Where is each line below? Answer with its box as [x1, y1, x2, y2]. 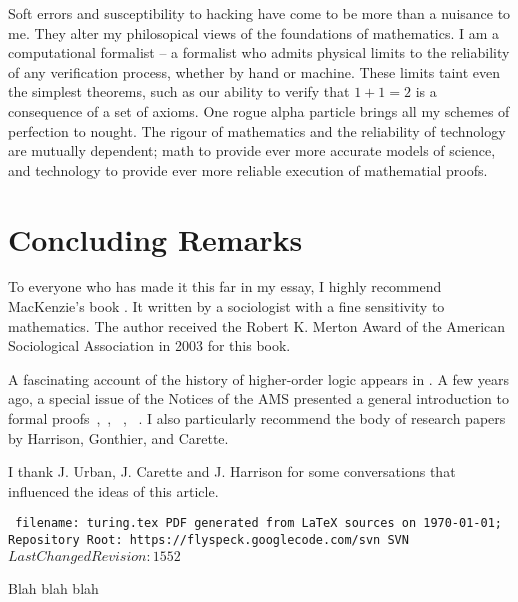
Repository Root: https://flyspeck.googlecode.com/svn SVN [8, 533, 409, 548]
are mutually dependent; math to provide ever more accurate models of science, [8, 140, 496, 161]
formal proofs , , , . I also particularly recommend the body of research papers [8, 408, 506, 429]
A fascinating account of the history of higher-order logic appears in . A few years [8, 368, 510, 389]
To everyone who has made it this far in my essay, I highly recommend [8, 276, 442, 297]
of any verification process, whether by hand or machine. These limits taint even [8, 61, 500, 82]
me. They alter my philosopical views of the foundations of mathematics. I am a [8, 22, 500, 43]
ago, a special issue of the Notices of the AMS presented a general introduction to [8, 388, 509, 409]
